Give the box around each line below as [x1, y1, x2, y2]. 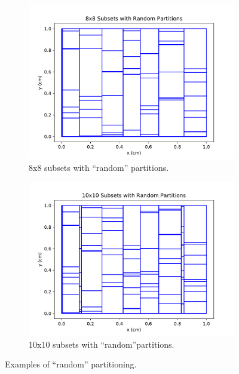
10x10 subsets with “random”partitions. [29, 338, 174, 350]
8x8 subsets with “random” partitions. [29, 161, 169, 173]
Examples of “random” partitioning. [5, 358, 137, 370]
